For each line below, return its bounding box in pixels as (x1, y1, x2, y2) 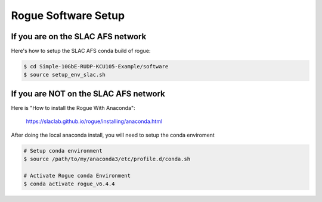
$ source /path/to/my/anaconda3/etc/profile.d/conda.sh (23, 156, 191, 163)
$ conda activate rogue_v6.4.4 (23, 181, 116, 187)
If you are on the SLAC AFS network (11, 31, 147, 42)
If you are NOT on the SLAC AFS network (11, 89, 165, 99)
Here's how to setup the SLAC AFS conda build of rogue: (11, 48, 151, 55)
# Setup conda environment (23, 147, 103, 154)
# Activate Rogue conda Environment (23, 172, 131, 179)
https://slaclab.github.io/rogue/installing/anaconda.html (26, 118, 163, 125)
